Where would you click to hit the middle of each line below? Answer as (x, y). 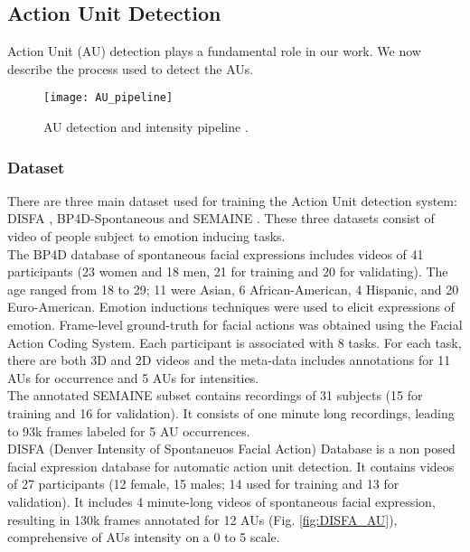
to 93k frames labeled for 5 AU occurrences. (129, 430)
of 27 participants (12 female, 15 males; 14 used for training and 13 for (203, 484)
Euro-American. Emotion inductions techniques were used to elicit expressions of (231, 307)
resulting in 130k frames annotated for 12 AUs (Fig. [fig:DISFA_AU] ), (202, 519)
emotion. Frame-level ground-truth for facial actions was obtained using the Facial (235, 325)
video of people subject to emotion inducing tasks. (146, 236)
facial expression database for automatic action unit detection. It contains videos (231, 466)
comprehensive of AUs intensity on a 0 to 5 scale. (144, 537)
